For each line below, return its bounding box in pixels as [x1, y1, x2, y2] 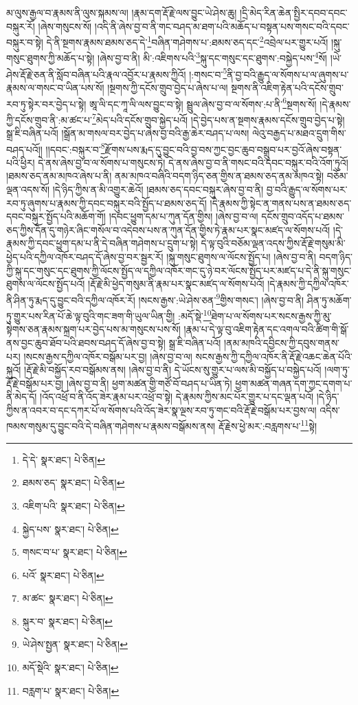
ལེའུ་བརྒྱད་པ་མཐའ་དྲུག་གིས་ [251, 126, 346, 140]
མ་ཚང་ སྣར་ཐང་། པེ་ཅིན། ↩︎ [22, 591, 113, 605]
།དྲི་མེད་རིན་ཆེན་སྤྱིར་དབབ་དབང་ [240, 6, 348, 19]
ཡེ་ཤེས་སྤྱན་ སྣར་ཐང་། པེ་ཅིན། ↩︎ [22, 637, 128, 651]
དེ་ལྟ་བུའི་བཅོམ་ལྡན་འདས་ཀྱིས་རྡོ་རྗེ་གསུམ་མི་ [201, 236, 346, 250]
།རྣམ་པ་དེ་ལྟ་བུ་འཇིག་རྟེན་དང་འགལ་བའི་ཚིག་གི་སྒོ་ [183, 322, 349, 336]
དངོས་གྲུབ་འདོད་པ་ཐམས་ [261, 209, 344, 224]
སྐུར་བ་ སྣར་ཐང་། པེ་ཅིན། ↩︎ [22, 614, 113, 628]
